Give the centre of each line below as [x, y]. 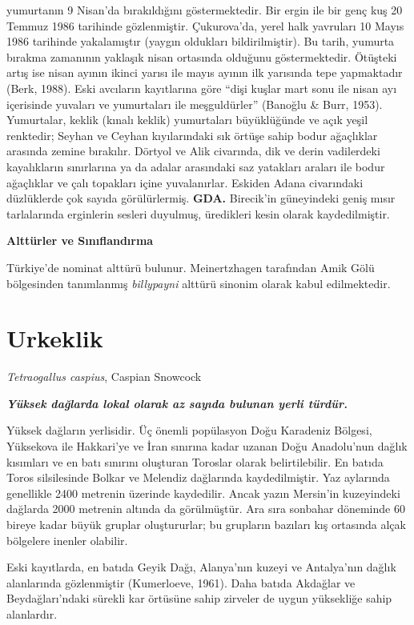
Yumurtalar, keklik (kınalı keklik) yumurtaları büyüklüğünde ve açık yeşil [187, 120]
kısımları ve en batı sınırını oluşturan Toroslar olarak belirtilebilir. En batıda [195, 461]
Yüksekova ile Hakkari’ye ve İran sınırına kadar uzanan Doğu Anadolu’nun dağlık [207, 446]
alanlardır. [32, 613]
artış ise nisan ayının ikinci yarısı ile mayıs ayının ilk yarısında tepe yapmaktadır [205, 72]
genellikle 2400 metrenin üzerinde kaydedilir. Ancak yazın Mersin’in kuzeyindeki [203, 493]
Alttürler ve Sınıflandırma [80, 240]
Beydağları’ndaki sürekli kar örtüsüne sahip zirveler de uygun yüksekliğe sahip [199, 598]
